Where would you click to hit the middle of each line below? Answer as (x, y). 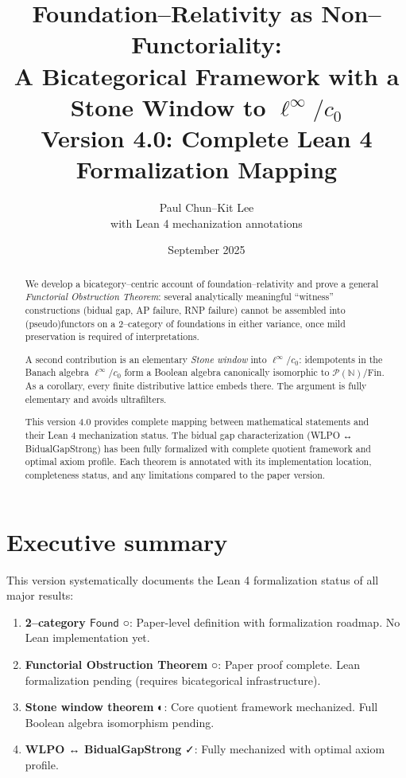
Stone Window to (168, 106)
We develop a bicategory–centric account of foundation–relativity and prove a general (202, 283)
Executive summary (117, 541)
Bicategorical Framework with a (220, 75)
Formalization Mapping (207, 169)
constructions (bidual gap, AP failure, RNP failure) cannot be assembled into (185, 309)
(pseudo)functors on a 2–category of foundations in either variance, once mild (185, 323)
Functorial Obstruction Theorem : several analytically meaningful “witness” (179, 297)
